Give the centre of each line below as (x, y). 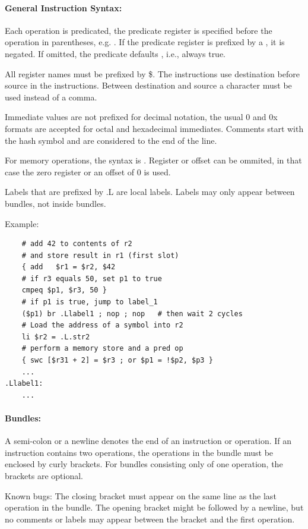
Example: (22, 223)
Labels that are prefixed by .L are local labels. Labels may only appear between (150, 192)
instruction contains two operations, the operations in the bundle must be (139, 452)
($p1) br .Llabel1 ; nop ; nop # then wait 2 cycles (132, 314)
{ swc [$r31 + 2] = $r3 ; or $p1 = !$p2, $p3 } (117, 360)
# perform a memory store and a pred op (102, 349)
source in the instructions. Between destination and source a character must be (148, 85)
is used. (157, 171)
